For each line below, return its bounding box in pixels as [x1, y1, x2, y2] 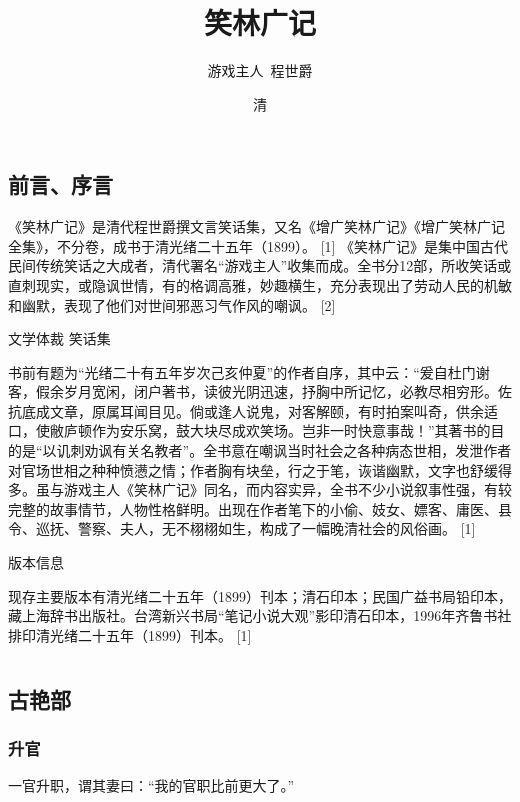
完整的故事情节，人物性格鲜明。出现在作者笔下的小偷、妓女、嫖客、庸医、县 [8, 498, 512, 519]
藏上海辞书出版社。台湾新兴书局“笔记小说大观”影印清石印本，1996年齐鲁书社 [8, 605, 512, 626]
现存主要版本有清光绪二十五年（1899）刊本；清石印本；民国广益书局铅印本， [8, 585, 512, 606]
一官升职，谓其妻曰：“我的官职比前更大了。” [8, 775, 295, 796]
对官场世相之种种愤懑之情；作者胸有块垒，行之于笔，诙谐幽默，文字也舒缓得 [8, 459, 512, 480]
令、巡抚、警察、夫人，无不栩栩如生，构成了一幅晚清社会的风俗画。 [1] [8, 518, 476, 539]
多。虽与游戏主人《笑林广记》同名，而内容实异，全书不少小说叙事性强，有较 [8, 479, 512, 500]
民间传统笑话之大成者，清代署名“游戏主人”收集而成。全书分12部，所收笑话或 [8, 255, 512, 276]
